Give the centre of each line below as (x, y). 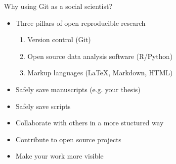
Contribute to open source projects (68, 139)
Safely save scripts (43, 106)
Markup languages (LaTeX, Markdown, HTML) (100, 73)
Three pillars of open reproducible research (81, 23)
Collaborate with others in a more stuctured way (89, 123)
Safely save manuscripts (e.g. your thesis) (78, 89)
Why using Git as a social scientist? (58, 6)
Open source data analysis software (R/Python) (100, 56)
